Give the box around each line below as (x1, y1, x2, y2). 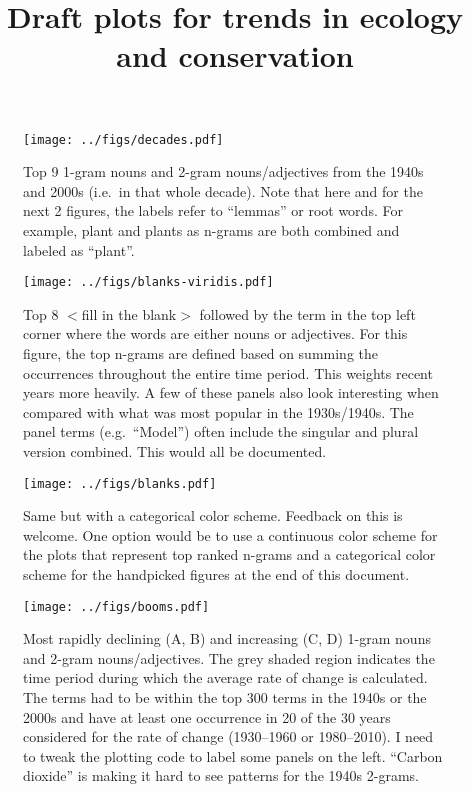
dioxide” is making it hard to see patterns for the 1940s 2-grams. (23, 765, 420, 786)
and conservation (116, 35, 354, 76)
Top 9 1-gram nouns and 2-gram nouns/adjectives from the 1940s (23, 161, 424, 182)
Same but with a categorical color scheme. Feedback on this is (23, 505, 403, 526)
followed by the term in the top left (199, 303, 416, 324)
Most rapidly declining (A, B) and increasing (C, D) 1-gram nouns (23, 628, 431, 649)
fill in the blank (81, 303, 177, 324)
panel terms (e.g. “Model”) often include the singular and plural (23, 421, 419, 442)
